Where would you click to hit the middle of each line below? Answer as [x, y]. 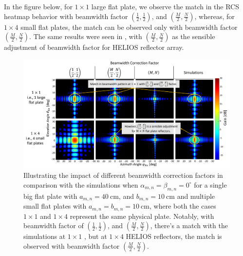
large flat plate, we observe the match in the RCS [165, 6]
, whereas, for [215, 16]
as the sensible [194, 36]
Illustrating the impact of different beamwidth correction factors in [123, 175]
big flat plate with [50, 196]
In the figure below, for [38, 6]
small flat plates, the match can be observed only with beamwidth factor [129, 27]
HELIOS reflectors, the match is [174, 236]
